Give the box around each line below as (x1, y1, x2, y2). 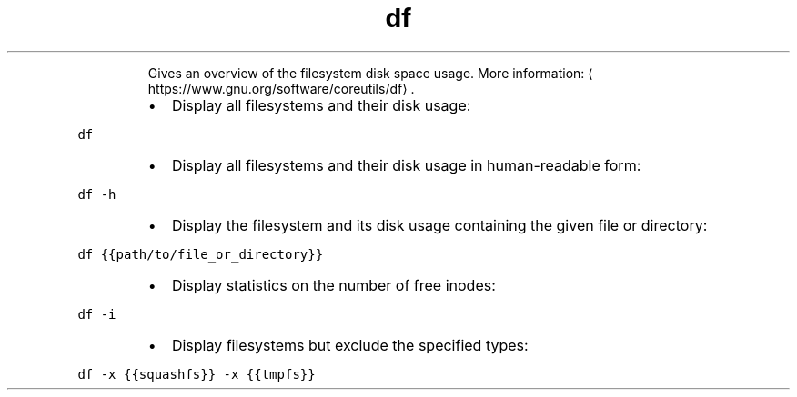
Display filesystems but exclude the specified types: (171, 335, 529, 354)
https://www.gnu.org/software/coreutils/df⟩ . (147, 80, 415, 96)
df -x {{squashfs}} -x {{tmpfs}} (77, 366, 316, 382)
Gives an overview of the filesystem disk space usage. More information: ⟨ (147, 65, 593, 81)
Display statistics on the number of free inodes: (171, 275, 496, 294)
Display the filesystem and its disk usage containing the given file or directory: (171, 215, 708, 234)
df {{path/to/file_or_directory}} (77, 246, 324, 262)
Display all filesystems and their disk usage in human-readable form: (171, 155, 641, 174)
